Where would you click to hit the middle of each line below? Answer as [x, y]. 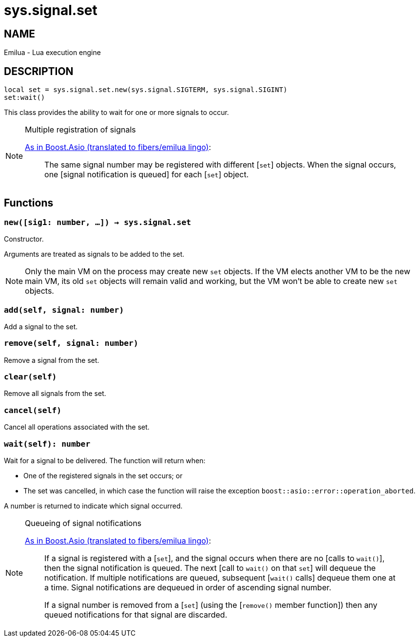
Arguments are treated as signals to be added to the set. [94, 254]
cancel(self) [33, 410]
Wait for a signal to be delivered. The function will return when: [105, 460]
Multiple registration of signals [80, 130]
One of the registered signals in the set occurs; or [103, 475]
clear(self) [30, 377]
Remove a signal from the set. [52, 360]
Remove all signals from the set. [55, 394]
